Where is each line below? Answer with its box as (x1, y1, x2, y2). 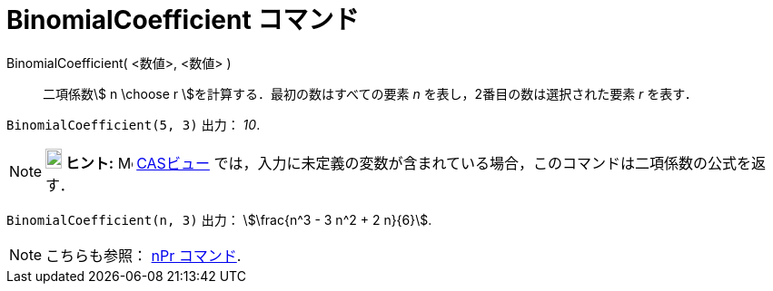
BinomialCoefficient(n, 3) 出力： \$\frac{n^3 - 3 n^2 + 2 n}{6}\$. (6, 211, 432, 228)
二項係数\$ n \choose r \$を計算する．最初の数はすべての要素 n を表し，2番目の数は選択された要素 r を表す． (43, 85, 698, 102)
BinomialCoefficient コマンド (6, 5, 360, 35)
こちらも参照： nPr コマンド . (45, 246, 242, 265)
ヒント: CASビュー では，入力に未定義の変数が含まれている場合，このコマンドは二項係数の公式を (64, 153, 751, 172)
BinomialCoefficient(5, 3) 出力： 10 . (6, 116, 261, 132)
